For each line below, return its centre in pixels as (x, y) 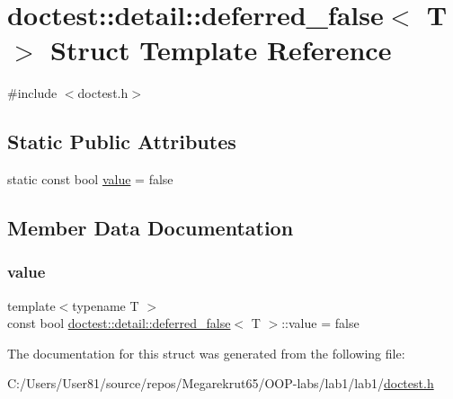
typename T (106, 305)
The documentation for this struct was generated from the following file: (206, 353)
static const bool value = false (90, 179)
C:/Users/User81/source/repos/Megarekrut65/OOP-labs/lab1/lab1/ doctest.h (221, 383)
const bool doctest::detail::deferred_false (119, 323)
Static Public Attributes (122, 142)
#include (32, 93)
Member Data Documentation (151, 228)
